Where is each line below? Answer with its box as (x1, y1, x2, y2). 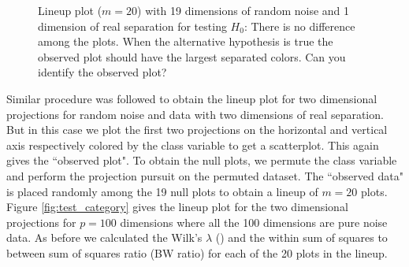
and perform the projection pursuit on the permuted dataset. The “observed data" (6, 167, 403, 184)
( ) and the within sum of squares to (215, 229, 388, 246)
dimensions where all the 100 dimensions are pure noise (120, 213, 388, 230)
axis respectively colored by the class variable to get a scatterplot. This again (6, 136, 379, 153)
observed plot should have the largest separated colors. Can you (38, 48, 346, 65)
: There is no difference (244, 17, 355, 34)
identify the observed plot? (38, 64, 167, 80)
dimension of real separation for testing (38, 17, 227, 34)
